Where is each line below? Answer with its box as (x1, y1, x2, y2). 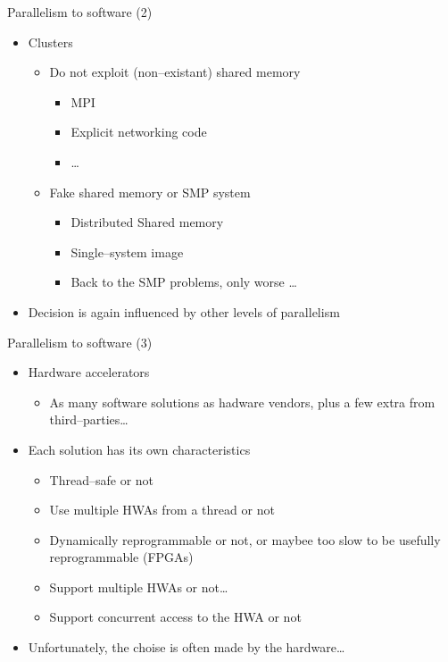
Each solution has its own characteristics (28, 440, 251, 458)
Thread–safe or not (49, 470, 154, 489)
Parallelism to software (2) (7, 3, 153, 21)
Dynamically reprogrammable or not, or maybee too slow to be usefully (49, 530, 441, 549)
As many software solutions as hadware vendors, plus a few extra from (49, 392, 436, 411)
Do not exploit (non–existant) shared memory (49, 63, 301, 81)
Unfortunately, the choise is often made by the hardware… (28, 638, 345, 657)
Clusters (28, 32, 73, 51)
